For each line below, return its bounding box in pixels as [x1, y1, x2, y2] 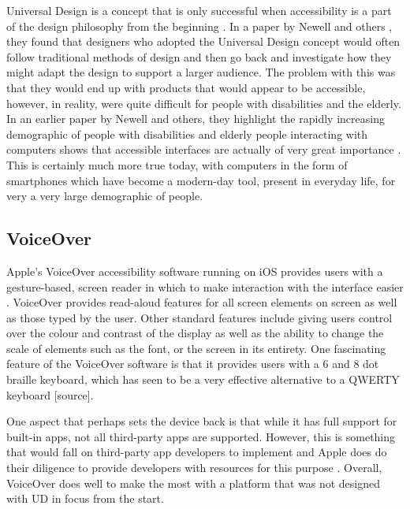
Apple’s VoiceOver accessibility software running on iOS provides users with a [6, 262, 383, 279]
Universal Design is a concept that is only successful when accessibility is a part [6, 2, 392, 18]
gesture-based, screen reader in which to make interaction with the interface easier [6, 278, 404, 295]
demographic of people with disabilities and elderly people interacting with [6, 125, 368, 142]
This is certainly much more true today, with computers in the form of [6, 156, 348, 173]
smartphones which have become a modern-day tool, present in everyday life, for [6, 172, 396, 188]
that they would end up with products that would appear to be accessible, [6, 79, 366, 95]
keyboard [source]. [6, 386, 94, 403]
